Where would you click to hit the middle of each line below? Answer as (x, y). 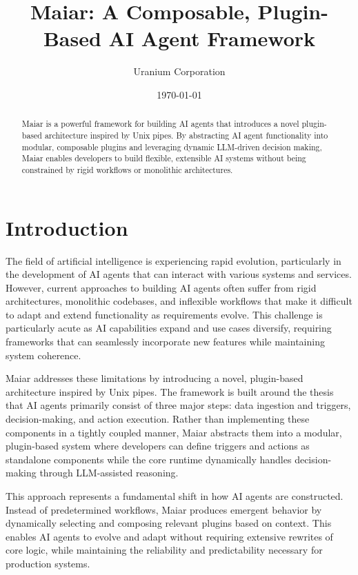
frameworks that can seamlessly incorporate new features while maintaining (165, 342)
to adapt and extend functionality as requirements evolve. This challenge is (164, 314)
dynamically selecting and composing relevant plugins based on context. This (169, 523)
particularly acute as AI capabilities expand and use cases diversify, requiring (169, 328)
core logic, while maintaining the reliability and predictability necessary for (164, 550)
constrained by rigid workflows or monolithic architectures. (127, 169)
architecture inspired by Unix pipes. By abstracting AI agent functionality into (186, 135)
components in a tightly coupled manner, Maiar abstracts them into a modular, (174, 432)
